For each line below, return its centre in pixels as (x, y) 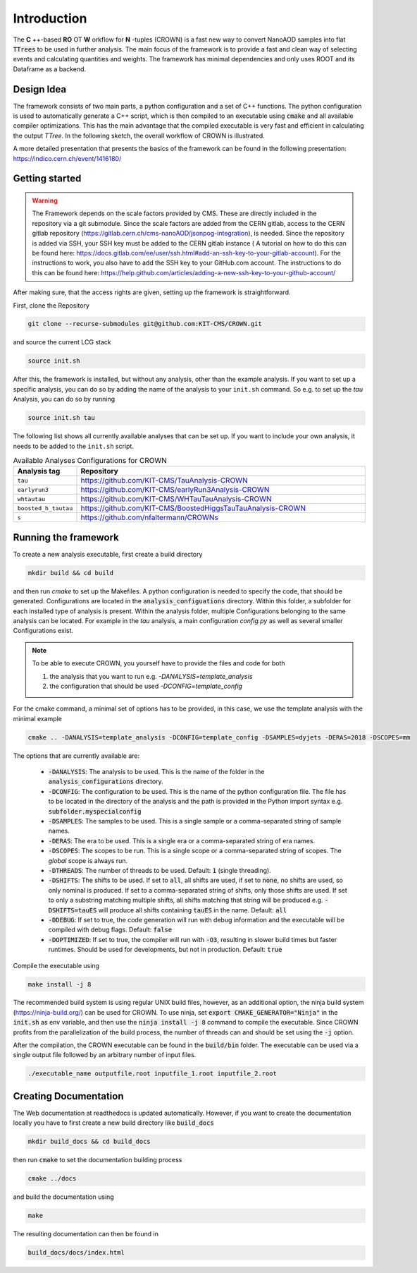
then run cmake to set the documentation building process (98, 1160)
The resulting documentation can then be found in (86, 1234)
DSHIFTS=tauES (73, 910)
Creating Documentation (68, 1096)
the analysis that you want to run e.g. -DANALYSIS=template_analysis (151, 676)
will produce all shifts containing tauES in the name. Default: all (193, 910)
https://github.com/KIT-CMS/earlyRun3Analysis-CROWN (175, 490)
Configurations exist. (43, 631)
